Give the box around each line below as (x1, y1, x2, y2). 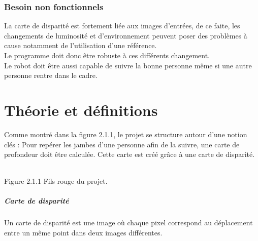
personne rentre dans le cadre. (4, 70, 98, 81)
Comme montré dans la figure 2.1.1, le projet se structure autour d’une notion (4, 129, 247, 139)
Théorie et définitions (4, 99, 158, 120)
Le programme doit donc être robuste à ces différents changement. (4, 50, 210, 60)
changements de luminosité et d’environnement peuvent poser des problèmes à (4, 30, 247, 41)
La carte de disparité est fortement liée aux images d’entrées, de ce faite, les (4, 20, 240, 31)
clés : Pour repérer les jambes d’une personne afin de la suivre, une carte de (4, 139, 240, 149)
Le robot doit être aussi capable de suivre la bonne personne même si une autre (4, 60, 252, 70)
